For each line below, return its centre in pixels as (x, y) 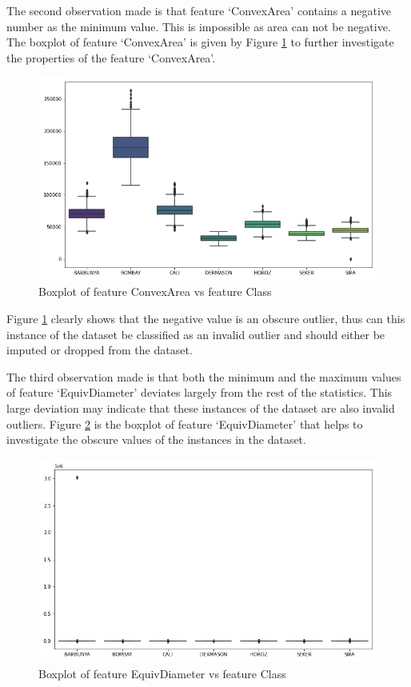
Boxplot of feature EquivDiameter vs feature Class (162, 673)
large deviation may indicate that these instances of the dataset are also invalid (201, 407)
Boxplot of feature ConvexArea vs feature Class (155, 292)
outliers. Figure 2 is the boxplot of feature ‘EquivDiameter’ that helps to (185, 423)
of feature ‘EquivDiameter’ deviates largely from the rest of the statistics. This (200, 392)
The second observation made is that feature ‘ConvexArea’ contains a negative (199, 10)
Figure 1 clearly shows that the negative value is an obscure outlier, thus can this (206, 318)
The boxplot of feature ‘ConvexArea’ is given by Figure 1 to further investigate (200, 42)
